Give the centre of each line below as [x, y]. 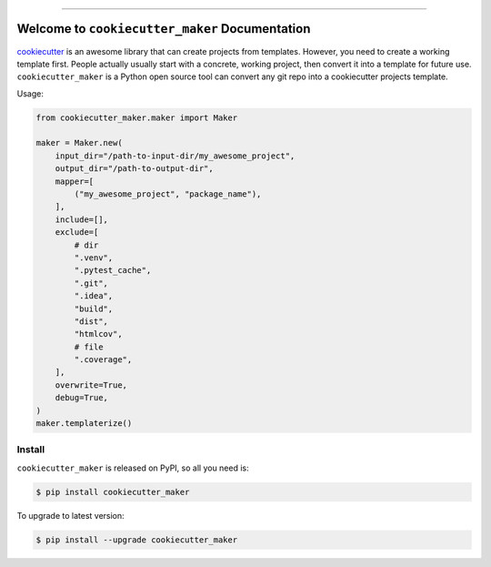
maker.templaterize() [84, 424]
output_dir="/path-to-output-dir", [134, 169]
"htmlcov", [98, 334]
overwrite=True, [91, 385]
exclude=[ [77, 233]
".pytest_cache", [113, 270]
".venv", [94, 258]
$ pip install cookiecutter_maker [113, 492]
